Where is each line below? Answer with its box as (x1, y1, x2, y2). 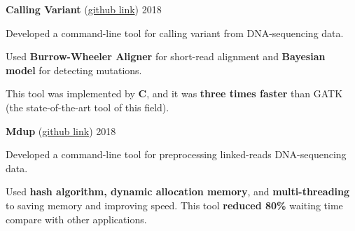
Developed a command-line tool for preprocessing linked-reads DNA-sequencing (6, 147, 347, 162)
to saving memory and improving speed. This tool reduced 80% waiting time (6, 197, 343, 212)
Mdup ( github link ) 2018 (6, 123, 116, 138)
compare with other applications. (6, 211, 147, 226)
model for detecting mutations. (6, 62, 142, 77)
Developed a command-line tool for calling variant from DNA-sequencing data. (6, 25, 344, 40)
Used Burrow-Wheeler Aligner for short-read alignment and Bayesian (6, 49, 326, 64)
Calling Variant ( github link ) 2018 (6, 2, 162, 16)
